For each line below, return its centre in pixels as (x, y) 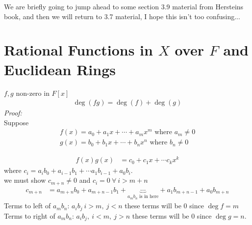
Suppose (16, 122)
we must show (25, 180)
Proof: (13, 113)
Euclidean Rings (60, 69)
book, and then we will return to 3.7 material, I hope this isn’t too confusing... (122, 16)
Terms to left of (27, 206)
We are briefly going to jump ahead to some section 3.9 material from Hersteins (124, 6)
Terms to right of (30, 215)
